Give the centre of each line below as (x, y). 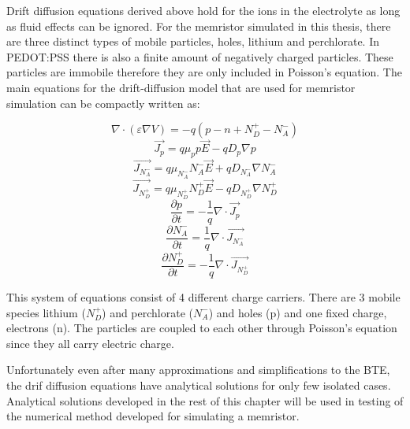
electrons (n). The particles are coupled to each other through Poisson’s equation (202, 328)
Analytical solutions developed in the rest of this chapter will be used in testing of (205, 400)
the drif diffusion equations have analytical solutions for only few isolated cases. (199, 385)
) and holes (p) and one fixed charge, (298, 312)
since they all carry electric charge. (90, 343)
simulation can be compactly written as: (103, 103)
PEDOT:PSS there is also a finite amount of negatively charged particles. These (200, 56)
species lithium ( (46, 312)
